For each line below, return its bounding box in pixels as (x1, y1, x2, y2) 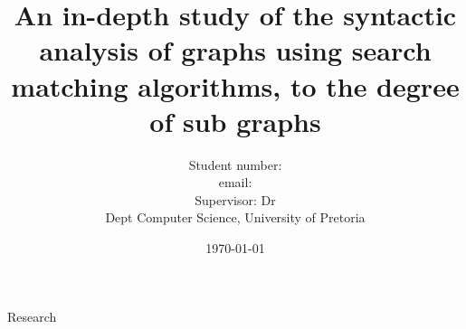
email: (218, 173, 252, 192)
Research (7, 306, 57, 325)
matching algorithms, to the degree (11, 67, 460, 104)
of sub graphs (149, 102, 321, 139)
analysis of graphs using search (39, 32, 432, 69)
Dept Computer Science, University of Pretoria (105, 208, 366, 227)
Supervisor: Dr (195, 190, 276, 209)
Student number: (188, 155, 282, 174)
